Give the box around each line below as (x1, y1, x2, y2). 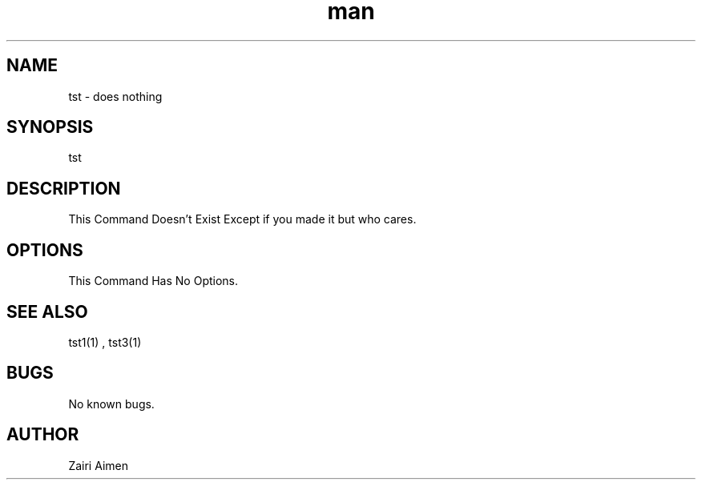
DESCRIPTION (6, 178, 121, 199)
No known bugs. (68, 396, 155, 411)
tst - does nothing (68, 89, 163, 103)
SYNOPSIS (6, 117, 94, 138)
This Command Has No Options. (68, 274, 239, 288)
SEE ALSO (6, 301, 88, 322)
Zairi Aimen (68, 458, 129, 472)
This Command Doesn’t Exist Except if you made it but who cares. (68, 212, 417, 227)
